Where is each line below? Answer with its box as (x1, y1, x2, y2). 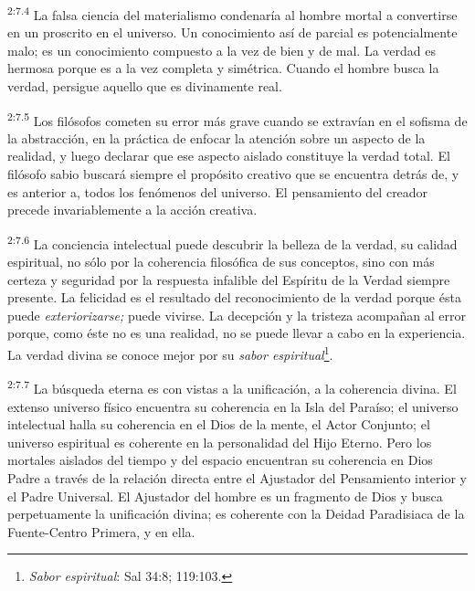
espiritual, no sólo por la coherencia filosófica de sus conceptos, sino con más (7, 252, 435, 271)
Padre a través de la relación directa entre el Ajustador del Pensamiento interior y (7, 468, 467, 487)
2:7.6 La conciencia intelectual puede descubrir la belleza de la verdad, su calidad (7, 231, 458, 253)
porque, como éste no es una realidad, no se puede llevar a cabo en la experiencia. (7, 323, 466, 343)
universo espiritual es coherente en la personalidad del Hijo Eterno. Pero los (7, 432, 432, 451)
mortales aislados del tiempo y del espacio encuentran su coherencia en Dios (7, 450, 433, 470)
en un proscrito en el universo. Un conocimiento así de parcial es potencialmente (7, 23, 458, 42)
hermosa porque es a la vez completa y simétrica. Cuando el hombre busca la (7, 58, 439, 78)
